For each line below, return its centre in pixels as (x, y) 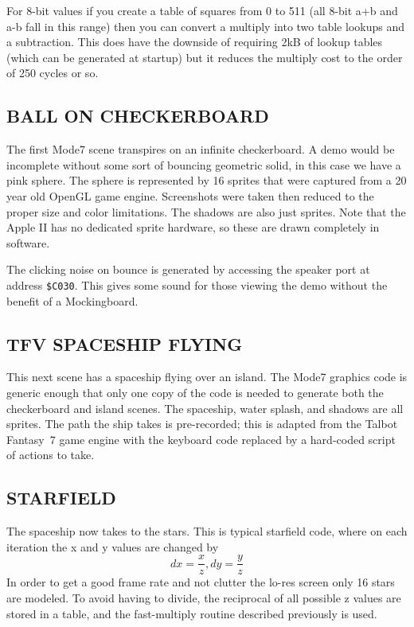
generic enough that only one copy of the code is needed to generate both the (195, 392)
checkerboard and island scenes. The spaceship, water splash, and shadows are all (205, 408)
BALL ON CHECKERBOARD (138, 116)
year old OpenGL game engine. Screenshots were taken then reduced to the (190, 195)
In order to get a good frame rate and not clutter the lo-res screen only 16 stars (201, 582)
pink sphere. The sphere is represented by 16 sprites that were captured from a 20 (207, 180)
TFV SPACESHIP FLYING (125, 343)
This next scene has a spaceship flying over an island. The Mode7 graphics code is (207, 377)
